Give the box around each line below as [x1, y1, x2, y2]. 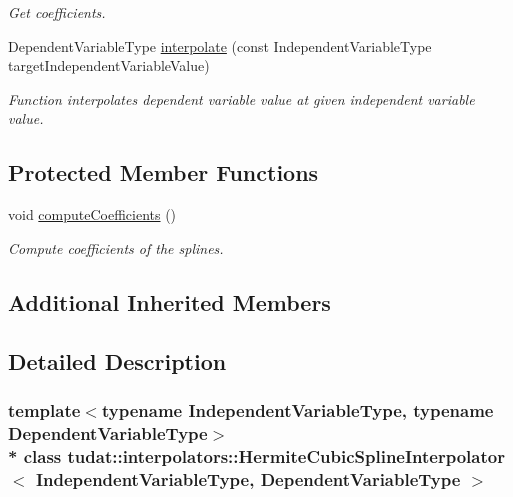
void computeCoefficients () [8, 204, 177, 225]
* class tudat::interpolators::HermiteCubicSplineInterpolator [8, 443, 505, 468]
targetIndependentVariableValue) [8, 55, 210, 76]
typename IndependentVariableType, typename [101, 397, 494, 422]
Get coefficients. [8, 2, 106, 22]
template [8, 397, 81, 422]
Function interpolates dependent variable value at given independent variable [8, 88, 475, 109]
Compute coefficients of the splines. [8, 237, 224, 258]
